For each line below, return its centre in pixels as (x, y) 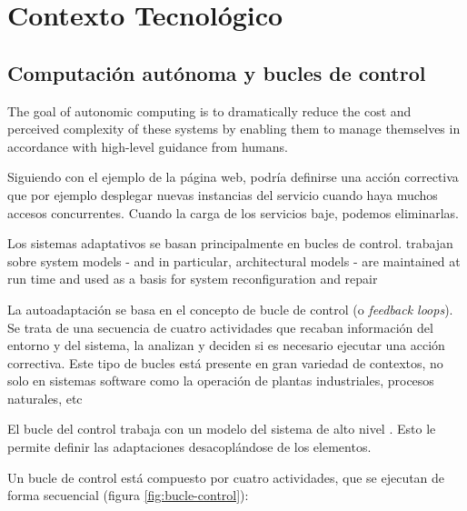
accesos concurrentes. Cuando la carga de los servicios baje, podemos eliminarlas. (233, 212)
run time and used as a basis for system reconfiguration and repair (193, 279)
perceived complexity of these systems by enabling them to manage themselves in (234, 129)
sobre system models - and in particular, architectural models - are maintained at (234, 261)
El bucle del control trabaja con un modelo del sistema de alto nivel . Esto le (222, 429)
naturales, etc (45, 398)
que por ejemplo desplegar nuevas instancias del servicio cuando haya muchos (223, 194)
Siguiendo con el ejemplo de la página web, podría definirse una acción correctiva (233, 177)
